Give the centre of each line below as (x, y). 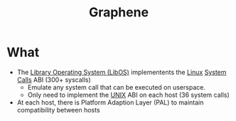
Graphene (119, 12)
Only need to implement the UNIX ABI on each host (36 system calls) (129, 95)
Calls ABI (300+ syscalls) (54, 80)
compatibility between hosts (58, 110)
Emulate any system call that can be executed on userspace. (116, 87)
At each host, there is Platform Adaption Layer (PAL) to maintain (110, 102)
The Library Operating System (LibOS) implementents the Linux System (122, 72)
